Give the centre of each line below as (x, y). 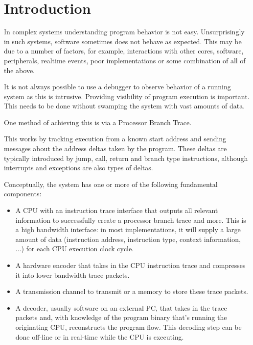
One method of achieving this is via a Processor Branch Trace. (98, 122)
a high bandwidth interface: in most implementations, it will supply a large (128, 229)
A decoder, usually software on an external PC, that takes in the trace (121, 307)
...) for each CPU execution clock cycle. (75, 249)
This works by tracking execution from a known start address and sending (115, 139)
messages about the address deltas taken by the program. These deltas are (115, 148)
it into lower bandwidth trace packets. (72, 275)
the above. (19, 70)
